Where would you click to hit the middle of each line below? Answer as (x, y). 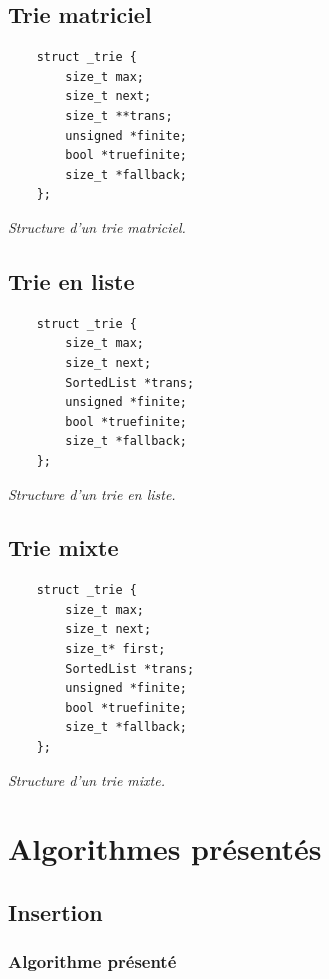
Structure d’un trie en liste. (92, 493)
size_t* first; (115, 649)
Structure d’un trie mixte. (86, 779)
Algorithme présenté (92, 961)
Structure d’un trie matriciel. (97, 226)
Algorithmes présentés (165, 848)
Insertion (55, 912)
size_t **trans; (119, 115)
